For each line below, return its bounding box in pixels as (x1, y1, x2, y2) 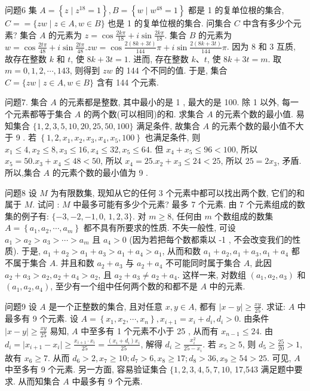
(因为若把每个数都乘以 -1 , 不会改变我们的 (129, 233, 293, 245)
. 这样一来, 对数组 (177, 268, 246, 280)
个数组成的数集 (214, 209, 274, 222)
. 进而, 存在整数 (128, 52, 189, 65)
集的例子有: (5, 209, 49, 222)
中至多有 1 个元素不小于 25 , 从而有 (81, 324, 219, 337)
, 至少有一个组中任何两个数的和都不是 (50, 280, 198, 292)
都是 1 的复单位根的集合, (188, 4, 284, 16)
